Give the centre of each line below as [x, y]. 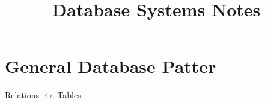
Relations [22, 95]
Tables [69, 95]
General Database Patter [111, 66]
